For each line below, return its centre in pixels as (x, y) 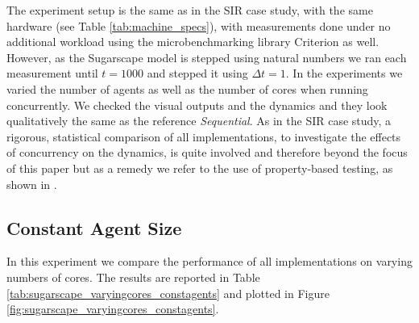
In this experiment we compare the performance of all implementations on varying (209, 261)
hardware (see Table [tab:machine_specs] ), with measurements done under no (199, 25)
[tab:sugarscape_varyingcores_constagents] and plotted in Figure (168, 293)
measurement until (52, 73)
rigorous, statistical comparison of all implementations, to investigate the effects (204, 136)
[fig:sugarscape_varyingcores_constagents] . (113, 309)
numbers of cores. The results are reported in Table (133, 277)
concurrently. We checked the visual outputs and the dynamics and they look (197, 105)
